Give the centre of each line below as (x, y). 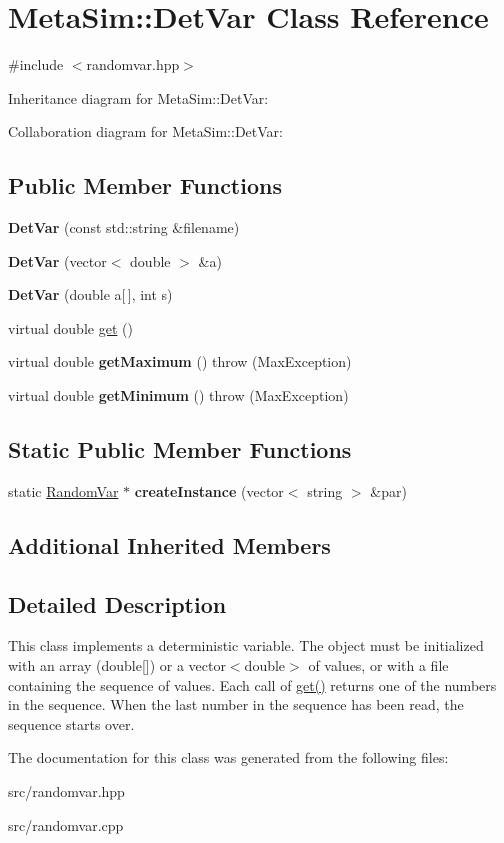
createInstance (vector (209, 490)
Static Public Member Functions (180, 449)
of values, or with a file (378, 665)
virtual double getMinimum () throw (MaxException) (178, 395)
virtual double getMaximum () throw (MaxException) (180, 361)
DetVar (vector (57, 260)
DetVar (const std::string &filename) (124, 227)
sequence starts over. (71, 723)
